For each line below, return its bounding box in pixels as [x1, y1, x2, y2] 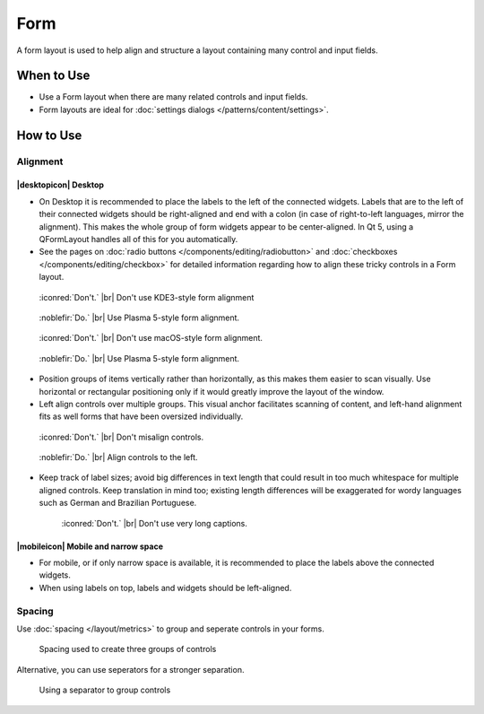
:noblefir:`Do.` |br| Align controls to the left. [39, 452, 198, 463]
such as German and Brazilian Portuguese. [39, 498, 197, 509]
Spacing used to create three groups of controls [39, 644, 217, 655]
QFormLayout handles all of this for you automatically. [39, 233, 238, 244]
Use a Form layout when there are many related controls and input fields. [39, 91, 308, 102]
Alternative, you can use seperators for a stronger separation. [16, 664, 245, 675]
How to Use [16, 127, 82, 143]
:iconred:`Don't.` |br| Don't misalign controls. [39, 431, 204, 442]
